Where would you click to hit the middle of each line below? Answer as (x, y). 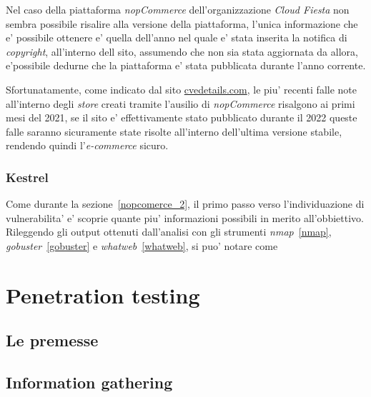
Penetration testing (103, 295)
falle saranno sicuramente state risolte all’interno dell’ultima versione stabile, (174, 131)
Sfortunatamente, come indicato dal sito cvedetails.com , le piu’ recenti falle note (182, 89)
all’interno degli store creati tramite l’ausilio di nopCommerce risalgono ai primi (180, 103)
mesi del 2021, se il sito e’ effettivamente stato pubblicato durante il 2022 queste (182, 117)
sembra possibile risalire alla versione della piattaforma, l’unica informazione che (182, 23)
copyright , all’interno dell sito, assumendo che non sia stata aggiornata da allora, (182, 51)
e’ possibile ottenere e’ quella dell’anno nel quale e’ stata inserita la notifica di (177, 37)
